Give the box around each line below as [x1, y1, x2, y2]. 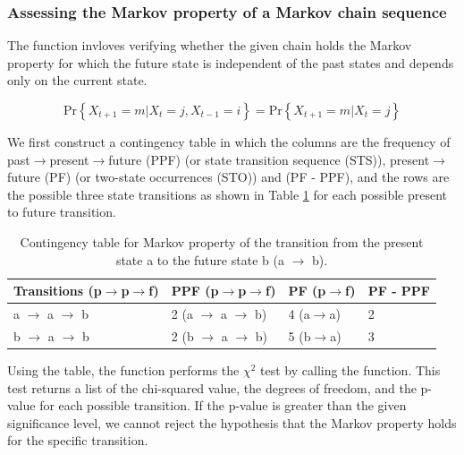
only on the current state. [7, 71, 148, 90]
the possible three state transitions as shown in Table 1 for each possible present [7, 185, 448, 203]
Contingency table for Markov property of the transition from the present [20, 232, 424, 251]
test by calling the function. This [260, 360, 441, 379]
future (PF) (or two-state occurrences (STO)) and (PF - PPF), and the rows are [7, 167, 450, 186]
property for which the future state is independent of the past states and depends [7, 53, 454, 72]
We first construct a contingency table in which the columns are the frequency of [7, 133, 451, 150]
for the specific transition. [7, 431, 148, 450]
